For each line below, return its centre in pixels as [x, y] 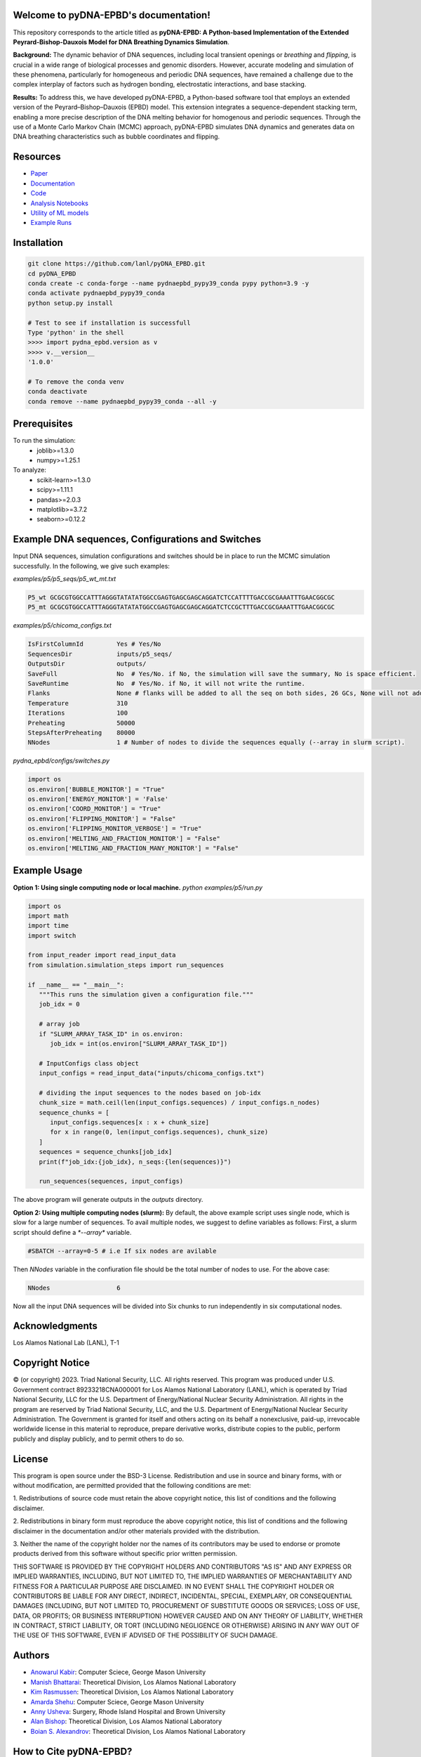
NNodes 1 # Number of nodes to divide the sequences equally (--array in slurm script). [216, 743]
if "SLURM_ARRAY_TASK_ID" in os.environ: [111, 1034]
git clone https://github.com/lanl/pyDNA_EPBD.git [117, 264]
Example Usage [48, 870]
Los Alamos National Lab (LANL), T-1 [66, 1343]
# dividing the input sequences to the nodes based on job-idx [150, 1093]
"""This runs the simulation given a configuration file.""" [146, 995]
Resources [37, 157]
